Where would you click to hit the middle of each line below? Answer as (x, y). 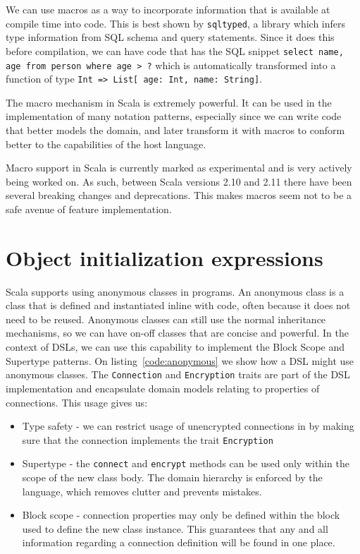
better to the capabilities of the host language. (106, 144)
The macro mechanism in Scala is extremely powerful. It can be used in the (169, 102)
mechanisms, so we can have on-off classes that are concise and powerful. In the (178, 333)
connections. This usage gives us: (77, 402)
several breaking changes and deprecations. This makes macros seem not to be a (179, 195)
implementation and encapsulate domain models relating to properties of (163, 388)
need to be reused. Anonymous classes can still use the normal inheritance (166, 319)
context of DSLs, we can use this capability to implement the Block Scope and (175, 347)
